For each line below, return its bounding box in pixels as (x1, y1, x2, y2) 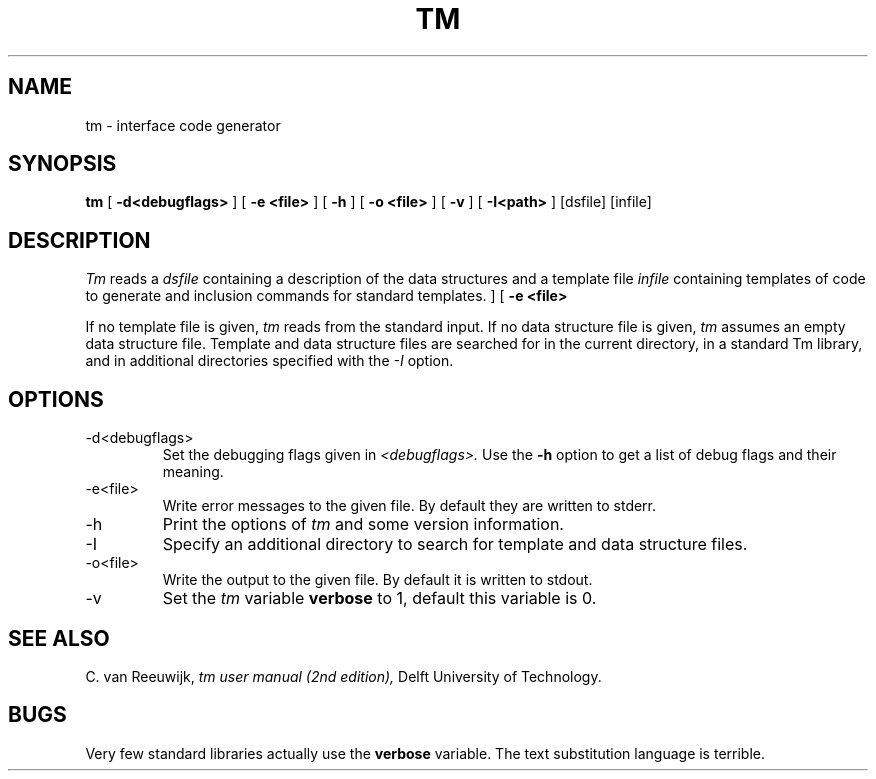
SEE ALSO (8, 625, 110, 651)
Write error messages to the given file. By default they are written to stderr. (162, 497, 657, 515)
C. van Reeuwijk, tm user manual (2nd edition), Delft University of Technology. (85, 667, 602, 685)
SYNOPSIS (8, 151, 117, 177)
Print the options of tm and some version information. (162, 514, 564, 535)
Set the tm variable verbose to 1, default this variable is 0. (162, 588, 597, 609)
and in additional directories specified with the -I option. (85, 352, 454, 370)
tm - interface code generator (85, 116, 281, 134)
